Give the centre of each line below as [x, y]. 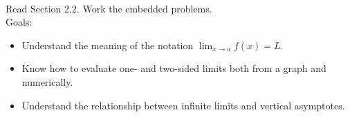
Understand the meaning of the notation [108, 45]
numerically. [47, 81]
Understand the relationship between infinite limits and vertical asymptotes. [183, 105]
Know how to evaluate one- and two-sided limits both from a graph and [174, 68]
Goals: [19, 22]
